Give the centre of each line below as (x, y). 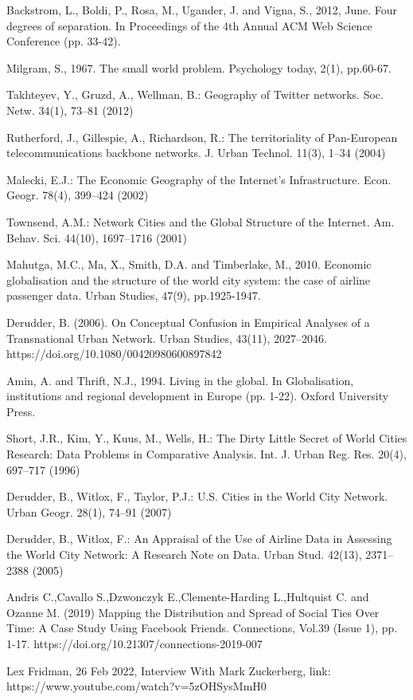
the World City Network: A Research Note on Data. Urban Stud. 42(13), (184, 554)
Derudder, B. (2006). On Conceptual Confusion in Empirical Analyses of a (188, 322)
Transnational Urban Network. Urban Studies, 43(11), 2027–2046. (167, 338)
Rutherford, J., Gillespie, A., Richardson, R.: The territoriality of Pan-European (202, 137)
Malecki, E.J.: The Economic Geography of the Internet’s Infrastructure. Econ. (199, 179)
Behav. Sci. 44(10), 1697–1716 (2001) (97, 237)
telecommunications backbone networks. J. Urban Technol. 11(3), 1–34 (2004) (196, 153)
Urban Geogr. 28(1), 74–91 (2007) (89, 511)
